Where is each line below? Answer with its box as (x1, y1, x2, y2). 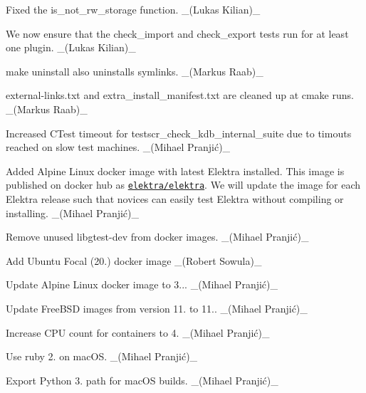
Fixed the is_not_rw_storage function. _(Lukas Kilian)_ (6, 2, 261, 16)
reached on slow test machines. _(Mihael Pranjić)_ (6, 140, 231, 154)
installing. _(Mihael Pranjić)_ (6, 205, 140, 220)
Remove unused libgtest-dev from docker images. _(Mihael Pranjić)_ (6, 229, 309, 244)
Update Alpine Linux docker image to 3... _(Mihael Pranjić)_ (6, 277, 278, 292)
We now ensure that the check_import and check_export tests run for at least (6, 26, 349, 41)
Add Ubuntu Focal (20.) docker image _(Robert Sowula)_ (6, 253, 262, 268)
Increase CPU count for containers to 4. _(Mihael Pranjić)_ (6, 325, 270, 340)
